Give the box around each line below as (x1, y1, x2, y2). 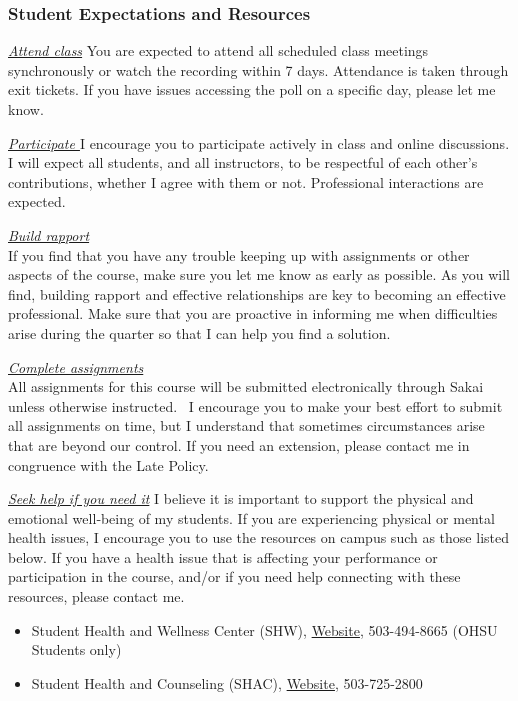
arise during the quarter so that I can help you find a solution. (8, 322, 391, 343)
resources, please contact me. (8, 586, 185, 607)
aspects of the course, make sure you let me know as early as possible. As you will (8, 264, 510, 285)
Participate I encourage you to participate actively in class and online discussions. (8, 132, 510, 153)
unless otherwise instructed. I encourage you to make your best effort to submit (8, 395, 503, 416)
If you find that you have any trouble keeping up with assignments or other (8, 244, 470, 265)
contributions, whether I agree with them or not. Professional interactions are (8, 171, 484, 192)
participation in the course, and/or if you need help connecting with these (8, 566, 461, 587)
